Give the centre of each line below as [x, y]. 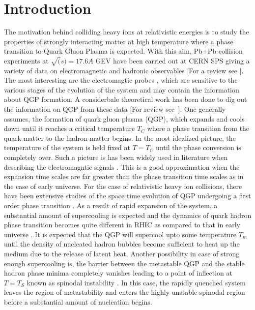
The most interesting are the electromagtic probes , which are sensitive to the [121, 80]
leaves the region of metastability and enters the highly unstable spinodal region [125, 292]
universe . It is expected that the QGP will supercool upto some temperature [120, 234]
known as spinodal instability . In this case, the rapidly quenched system [136, 282]
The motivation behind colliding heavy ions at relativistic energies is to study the [127, 32]
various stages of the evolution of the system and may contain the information [122, 89]
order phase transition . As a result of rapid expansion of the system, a [111, 205]
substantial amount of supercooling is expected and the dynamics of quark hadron [128, 215]
